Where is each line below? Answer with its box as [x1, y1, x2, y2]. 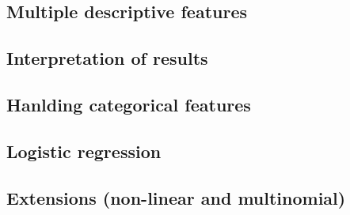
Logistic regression [6, 138, 162, 163]
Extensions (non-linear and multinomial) [6, 185, 346, 209]
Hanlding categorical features [6, 92, 251, 116]
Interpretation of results [6, 46, 208, 70]
